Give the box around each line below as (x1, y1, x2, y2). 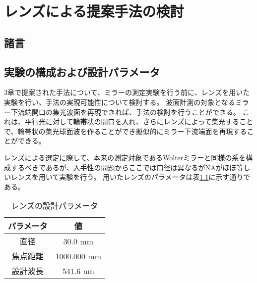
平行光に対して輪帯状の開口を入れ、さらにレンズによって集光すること (24, 116, 254, 127)
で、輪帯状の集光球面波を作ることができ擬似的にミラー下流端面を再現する (4, 126, 247, 136)
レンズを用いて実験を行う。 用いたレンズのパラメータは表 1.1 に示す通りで (10, 172, 251, 182)
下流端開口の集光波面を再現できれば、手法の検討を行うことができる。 (10, 106, 240, 117)
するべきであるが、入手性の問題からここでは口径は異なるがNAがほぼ (10, 162, 237, 172)
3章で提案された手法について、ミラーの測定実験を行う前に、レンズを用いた (4, 87, 250, 97)
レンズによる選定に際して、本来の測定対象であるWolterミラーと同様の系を (4, 152, 246, 162)
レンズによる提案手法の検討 (4, 1, 184, 21)
